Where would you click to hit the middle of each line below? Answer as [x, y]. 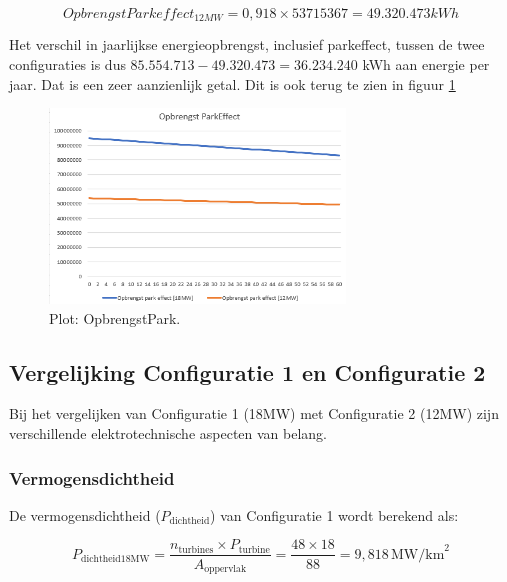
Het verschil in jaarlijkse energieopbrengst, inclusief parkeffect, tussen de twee [247, 44]
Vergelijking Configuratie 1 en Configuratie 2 [247, 371]
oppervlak [225, 569]
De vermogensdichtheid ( [85, 514]
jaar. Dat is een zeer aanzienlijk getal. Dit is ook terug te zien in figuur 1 [232, 83]
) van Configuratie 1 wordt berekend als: [334, 514]
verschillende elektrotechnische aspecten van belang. [168, 433]
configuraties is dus [67, 64]
